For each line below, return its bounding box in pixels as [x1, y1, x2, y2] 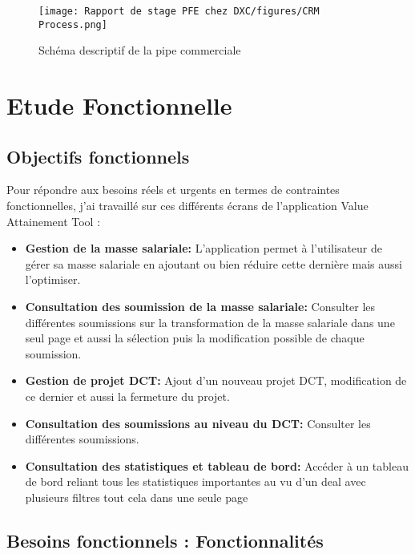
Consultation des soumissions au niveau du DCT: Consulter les [25, 414, 371, 431]
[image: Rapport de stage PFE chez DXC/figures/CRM [38, 6, 320, 17]
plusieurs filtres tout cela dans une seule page [25, 488, 248, 505]
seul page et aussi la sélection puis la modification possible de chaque [25, 330, 365, 346]
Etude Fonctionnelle [6, 89, 232, 122]
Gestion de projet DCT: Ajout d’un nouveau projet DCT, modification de [25, 372, 407, 389]
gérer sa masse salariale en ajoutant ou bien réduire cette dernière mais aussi [25, 255, 402, 272]
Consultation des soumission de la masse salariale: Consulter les [25, 298, 376, 315]
